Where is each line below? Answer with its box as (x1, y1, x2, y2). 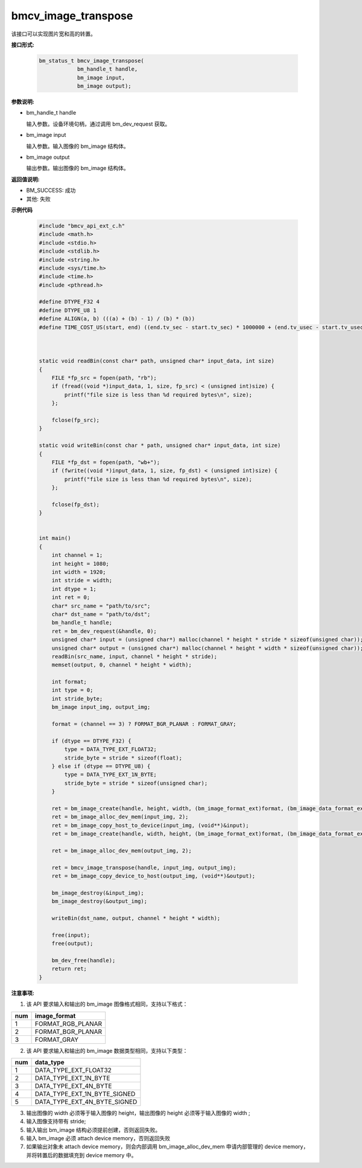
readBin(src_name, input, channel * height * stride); (51, 653, 217, 660)
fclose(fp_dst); (51, 501, 100, 508)
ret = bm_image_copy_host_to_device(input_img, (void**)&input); (51, 822, 249, 829)
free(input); (51, 932, 91, 938)
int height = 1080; (51, 560, 110, 567)
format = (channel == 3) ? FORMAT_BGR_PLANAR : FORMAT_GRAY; (51, 721, 237, 728)
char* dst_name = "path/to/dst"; (51, 611, 151, 618)
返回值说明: (11, 176, 40, 183)
